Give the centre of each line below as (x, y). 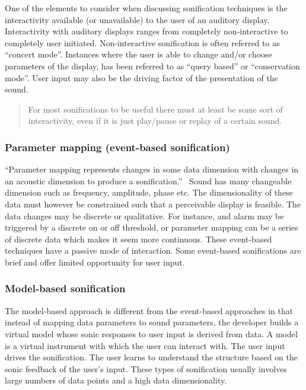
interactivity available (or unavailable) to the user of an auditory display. (137, 19)
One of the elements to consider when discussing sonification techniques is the (146, 8)
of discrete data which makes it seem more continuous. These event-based (138, 239)
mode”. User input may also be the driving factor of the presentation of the (141, 77)
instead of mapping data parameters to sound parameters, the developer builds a (152, 322)
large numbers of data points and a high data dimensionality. (116, 380)
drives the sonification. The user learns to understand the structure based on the (151, 357)
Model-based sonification (65, 288)
